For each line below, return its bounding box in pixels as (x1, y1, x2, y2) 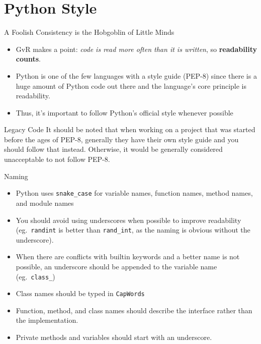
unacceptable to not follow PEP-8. (4, 154, 110, 164)
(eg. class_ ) (16, 271, 55, 281)
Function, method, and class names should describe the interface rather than (16, 305, 252, 315)
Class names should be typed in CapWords (16, 288, 145, 299)
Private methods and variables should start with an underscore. (16, 332, 212, 342)
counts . (16, 53, 41, 64)
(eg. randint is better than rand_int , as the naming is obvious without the (16, 224, 250, 235)
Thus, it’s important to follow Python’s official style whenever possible (16, 107, 233, 118)
